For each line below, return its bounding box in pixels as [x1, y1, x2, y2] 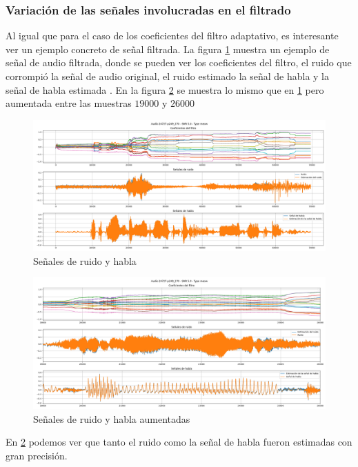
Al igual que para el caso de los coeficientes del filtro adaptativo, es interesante [6, 28, 339, 43]
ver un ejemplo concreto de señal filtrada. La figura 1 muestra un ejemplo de [6, 41, 330, 56]
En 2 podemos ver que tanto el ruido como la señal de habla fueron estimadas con [6, 435, 352, 449]
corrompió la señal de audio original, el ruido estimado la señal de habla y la [6, 69, 330, 83]
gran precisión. [6, 448, 68, 462]
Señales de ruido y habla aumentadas [33, 411, 190, 426]
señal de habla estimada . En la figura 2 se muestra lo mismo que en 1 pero [6, 82, 324, 97]
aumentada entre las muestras [6, 96, 132, 110]
